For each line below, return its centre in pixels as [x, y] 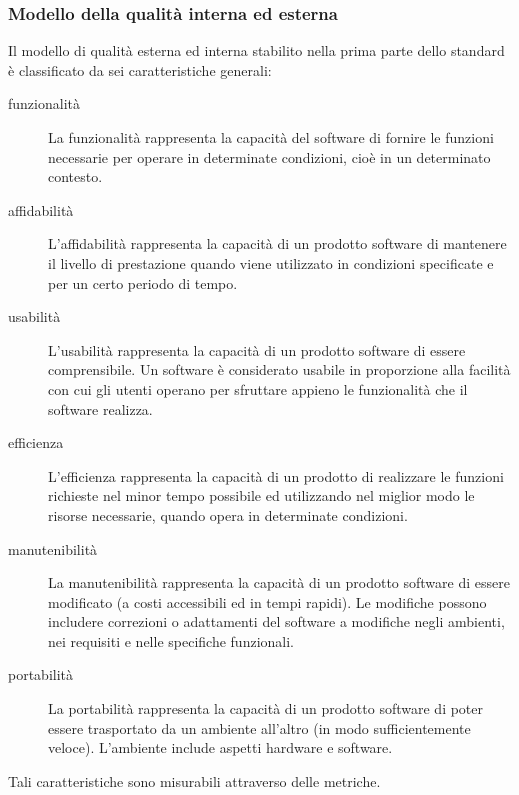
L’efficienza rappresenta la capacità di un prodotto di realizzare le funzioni [276, 475]
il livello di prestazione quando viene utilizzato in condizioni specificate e [271, 262]
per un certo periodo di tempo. [143, 282]
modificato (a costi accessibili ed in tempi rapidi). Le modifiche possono [267, 601]
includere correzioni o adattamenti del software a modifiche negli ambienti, [276, 621]
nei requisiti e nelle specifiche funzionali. [171, 640]
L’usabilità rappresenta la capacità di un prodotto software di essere [257, 349]
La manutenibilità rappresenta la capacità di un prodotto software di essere [279, 582]
